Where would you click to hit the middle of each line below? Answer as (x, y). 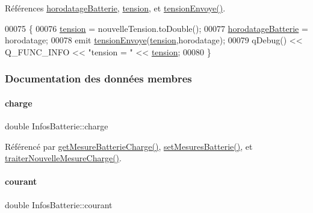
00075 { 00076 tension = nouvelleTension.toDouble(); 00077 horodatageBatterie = (156, 28)
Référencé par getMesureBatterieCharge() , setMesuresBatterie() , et (129, 146)
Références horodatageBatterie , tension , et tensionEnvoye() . (115, 8)
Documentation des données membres (98, 79)
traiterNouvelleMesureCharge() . (63, 158)
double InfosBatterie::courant (59, 204)
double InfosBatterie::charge (57, 126)
